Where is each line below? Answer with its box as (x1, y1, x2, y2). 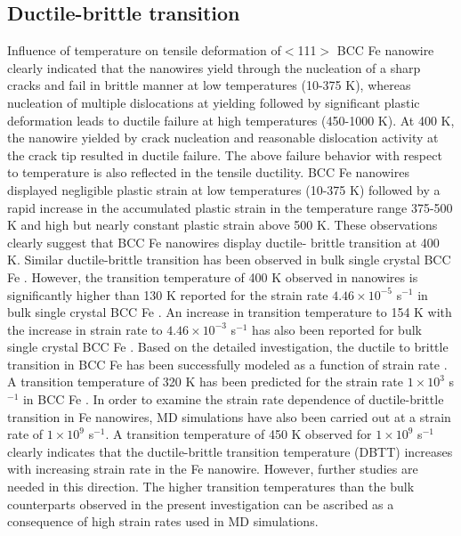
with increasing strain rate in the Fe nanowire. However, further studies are (7, 459, 418, 478)
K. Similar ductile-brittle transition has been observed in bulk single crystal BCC (7, 250, 451, 269)
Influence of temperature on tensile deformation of (7, 41, 281, 60)
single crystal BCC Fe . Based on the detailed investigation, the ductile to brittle (7, 337, 449, 356)
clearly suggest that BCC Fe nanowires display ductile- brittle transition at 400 (7, 232, 440, 251)
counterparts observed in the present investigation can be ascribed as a (7, 494, 394, 513)
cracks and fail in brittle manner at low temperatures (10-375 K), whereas (7, 76, 411, 94)
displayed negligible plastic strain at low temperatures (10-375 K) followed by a (7, 180, 441, 199)
